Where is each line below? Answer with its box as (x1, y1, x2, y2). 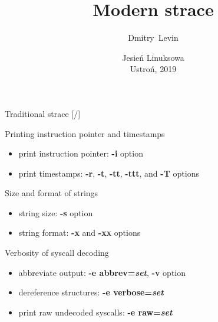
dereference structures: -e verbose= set (18, 286, 164, 298)
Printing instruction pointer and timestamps (5, 127, 165, 139)
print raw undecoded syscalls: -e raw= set (18, 305, 173, 318)
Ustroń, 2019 (130, 63, 177, 75)
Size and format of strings (5, 187, 98, 199)
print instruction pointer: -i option (18, 147, 143, 160)
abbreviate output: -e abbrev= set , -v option (18, 266, 186, 278)
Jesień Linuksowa (122, 51, 184, 63)
